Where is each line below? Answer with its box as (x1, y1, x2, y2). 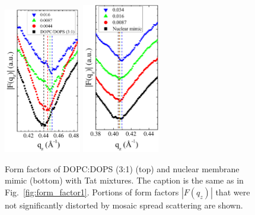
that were (215, 185, 250, 198)
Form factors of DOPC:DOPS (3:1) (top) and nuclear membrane (5, 162, 240, 175)
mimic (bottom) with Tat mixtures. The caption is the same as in (5, 174, 244, 186)
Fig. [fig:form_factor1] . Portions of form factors (5, 185, 179, 198)
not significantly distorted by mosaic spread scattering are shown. (5, 198, 243, 211)
